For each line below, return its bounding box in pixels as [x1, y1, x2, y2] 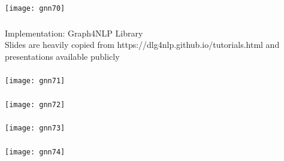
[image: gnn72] [5, 100, 65, 109]
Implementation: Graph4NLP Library [5, 26, 143, 39]
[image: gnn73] [5, 124, 65, 133]
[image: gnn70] [5, 4, 65, 13]
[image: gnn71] [5, 77, 65, 86]
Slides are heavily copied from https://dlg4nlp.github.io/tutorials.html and [5, 38, 280, 51]
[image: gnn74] [5, 147, 65, 156]
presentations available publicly [5, 50, 120, 62]
